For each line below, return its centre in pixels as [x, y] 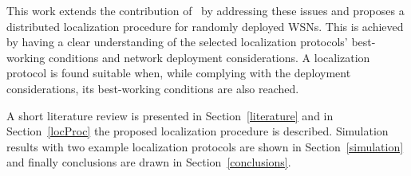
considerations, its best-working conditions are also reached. [153, 88]
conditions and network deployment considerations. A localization [209, 57]
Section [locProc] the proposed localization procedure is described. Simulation [198, 131]
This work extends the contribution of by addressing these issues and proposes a [205, 10]
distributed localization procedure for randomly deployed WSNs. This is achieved [205, 26]
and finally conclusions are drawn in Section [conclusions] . [149, 162]
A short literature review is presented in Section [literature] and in [170, 115]
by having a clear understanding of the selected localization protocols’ [177, 42]
